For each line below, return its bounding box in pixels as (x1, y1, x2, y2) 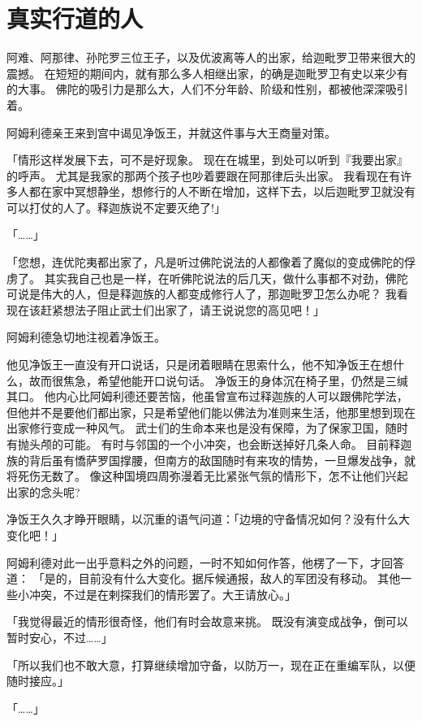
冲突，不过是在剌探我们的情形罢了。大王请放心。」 (28, 585, 296, 602)
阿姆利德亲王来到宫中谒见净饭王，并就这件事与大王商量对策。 (6, 124, 336, 141)
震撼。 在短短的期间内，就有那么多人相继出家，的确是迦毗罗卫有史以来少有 (6, 64, 408, 81)
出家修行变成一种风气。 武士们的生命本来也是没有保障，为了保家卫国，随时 (6, 419, 408, 437)
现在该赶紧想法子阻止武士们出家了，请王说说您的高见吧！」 (6, 301, 325, 318)
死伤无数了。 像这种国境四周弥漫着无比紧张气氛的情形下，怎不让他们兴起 (17, 467, 408, 484)
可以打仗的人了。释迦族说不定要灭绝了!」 (6, 198, 226, 215)
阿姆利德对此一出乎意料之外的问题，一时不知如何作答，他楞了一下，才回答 (6, 554, 404, 571)
